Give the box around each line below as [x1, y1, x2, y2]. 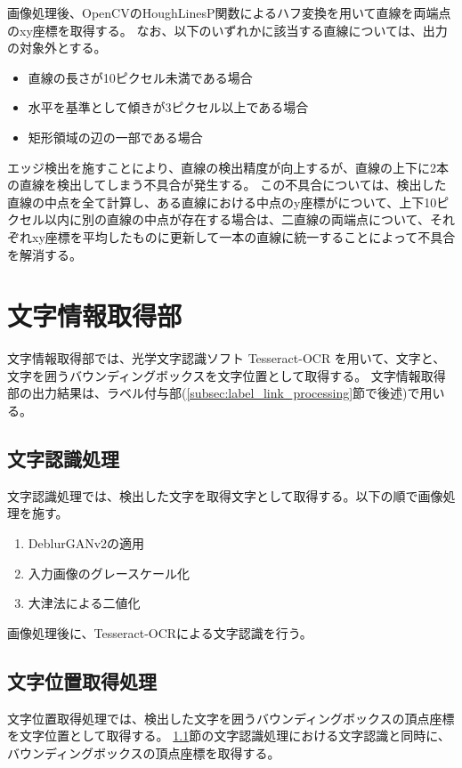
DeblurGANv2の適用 [28, 534, 145, 553]
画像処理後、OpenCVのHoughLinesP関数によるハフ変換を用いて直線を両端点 [7, 4, 451, 21]
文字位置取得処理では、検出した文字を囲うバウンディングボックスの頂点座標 [7, 708, 455, 727]
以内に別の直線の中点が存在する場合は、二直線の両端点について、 [44, 210, 430, 229]
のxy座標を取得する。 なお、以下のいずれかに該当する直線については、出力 [7, 20, 448, 39]
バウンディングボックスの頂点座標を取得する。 [7, 743, 280, 762]
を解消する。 [7, 245, 82, 263]
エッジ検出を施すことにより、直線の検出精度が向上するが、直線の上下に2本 [7, 158, 449, 176]
